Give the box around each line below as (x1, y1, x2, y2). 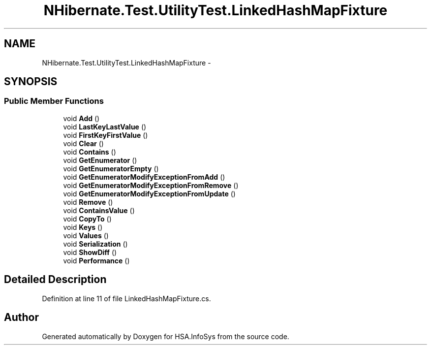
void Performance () (63, 256, 130, 265)
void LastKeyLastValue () (63, 122, 147, 131)
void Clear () (63, 139, 104, 148)
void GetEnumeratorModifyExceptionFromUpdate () (63, 189, 236, 198)
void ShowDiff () (63, 248, 117, 256)
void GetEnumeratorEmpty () (63, 164, 159, 173)
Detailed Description (4, 273, 107, 286)
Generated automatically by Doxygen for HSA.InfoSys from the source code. (42, 332, 289, 341)
